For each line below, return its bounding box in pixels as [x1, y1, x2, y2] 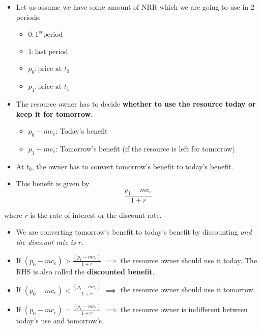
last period [35, 48, 68, 56]
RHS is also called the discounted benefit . [16, 266, 155, 276]
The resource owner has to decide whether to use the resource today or [16, 98, 256, 109]
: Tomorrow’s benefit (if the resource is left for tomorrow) [55, 143, 235, 154]
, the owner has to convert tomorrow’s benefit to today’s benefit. [32, 161, 234, 171]
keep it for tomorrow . [16, 108, 93, 119]
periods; [16, 11, 41, 22]
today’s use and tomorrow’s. [16, 315, 104, 326]
